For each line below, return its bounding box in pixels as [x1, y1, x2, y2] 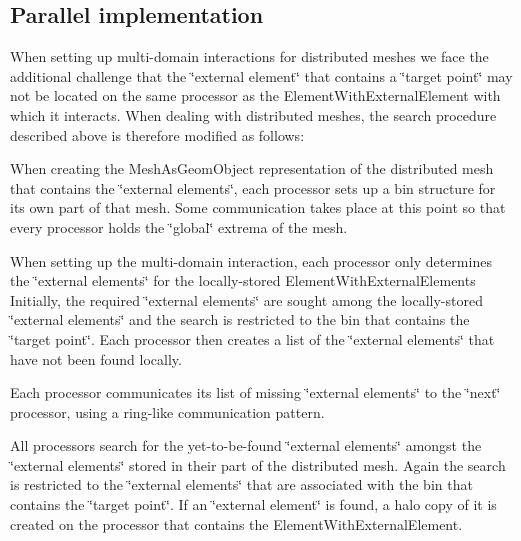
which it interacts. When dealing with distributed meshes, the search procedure [10, 104, 497, 125]
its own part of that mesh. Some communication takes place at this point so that [10, 197, 506, 218]
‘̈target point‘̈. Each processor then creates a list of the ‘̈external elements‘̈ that [10, 328, 495, 349]
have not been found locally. [10, 348, 182, 369]
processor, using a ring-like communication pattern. [10, 401, 325, 422]
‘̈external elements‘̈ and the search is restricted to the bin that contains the [10, 309, 470, 330]
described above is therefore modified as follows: [10, 124, 305, 145]
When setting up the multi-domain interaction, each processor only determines [10, 250, 492, 271]
